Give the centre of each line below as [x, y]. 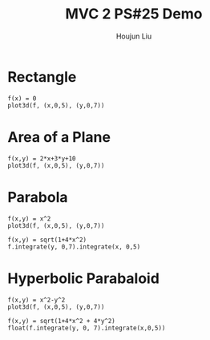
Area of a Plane [59, 137]
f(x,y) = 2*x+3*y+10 [42, 158]
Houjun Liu [134, 36]
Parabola [38, 197]
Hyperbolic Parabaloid [83, 278]
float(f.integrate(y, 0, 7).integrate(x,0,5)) [87, 328]
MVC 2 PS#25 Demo [134, 14]
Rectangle [42, 77]
